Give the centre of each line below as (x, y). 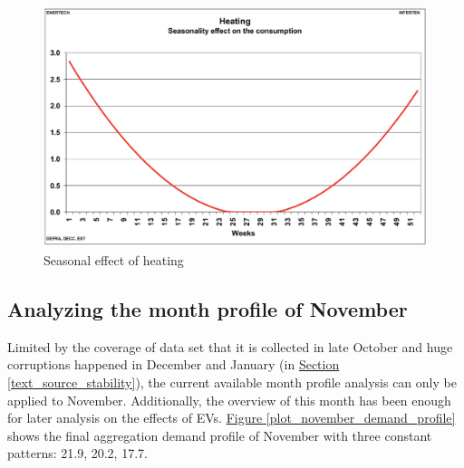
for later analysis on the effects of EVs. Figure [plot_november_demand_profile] (232, 418)
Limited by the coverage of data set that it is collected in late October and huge (230, 346)
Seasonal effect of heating (114, 260)
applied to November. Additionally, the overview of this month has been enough (229, 400)
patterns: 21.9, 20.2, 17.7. (77, 453)
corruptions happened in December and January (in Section (174, 364)
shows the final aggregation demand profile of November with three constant (220, 435)
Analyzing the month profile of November (208, 308)
